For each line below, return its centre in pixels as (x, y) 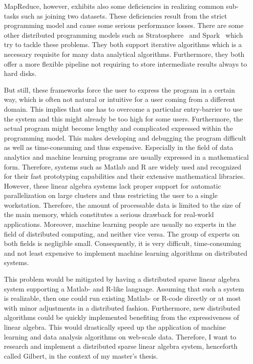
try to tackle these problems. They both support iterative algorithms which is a (123, 44)
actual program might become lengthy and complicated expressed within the (118, 128)
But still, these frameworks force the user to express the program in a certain (120, 89)
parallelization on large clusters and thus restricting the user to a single (111, 195)
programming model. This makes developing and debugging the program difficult (125, 137)
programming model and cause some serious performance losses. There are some (124, 25)
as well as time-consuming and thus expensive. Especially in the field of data (119, 147)
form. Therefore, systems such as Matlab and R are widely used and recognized (123, 166)
